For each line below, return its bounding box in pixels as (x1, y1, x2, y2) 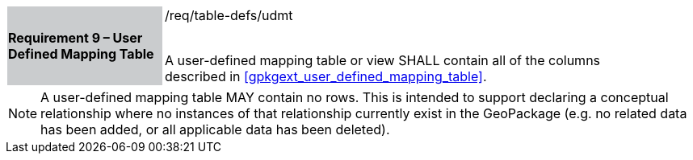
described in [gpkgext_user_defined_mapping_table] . (165, 68, 487, 84)
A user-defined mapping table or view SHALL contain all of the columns (165, 52, 601, 68)
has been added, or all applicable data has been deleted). (40, 121, 390, 137)
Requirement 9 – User (8, 30, 143, 46)
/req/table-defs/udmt (165, 7, 293, 23)
